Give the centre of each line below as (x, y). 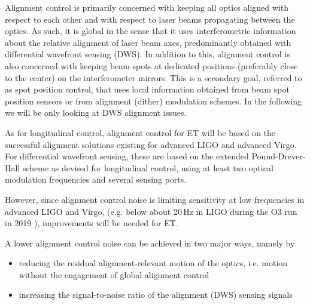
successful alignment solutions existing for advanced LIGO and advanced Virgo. (151, 144)
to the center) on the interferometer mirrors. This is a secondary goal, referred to (154, 77)
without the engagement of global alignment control (114, 274)
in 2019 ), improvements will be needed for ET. (92, 223)
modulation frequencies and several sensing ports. (96, 179)
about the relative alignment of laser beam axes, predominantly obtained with (148, 42)
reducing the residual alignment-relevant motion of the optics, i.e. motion (153, 263)
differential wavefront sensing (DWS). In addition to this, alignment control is (148, 54)
